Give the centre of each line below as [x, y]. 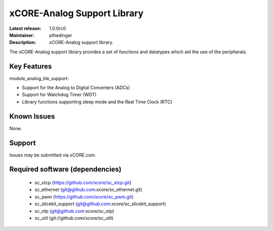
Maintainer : [22, 35]
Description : [23, 43]
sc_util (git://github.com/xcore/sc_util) [74, 218]
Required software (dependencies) [65, 169]
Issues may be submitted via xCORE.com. [53, 155]
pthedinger [61, 35]
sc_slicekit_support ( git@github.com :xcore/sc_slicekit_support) [100, 204]
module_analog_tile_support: [39, 78]
